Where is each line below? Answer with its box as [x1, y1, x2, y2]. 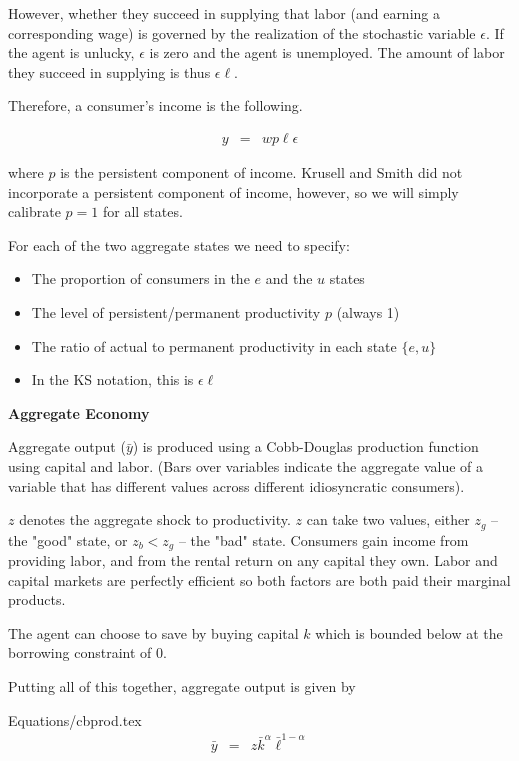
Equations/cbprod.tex [8, 709, 142, 730]
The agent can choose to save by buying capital [8, 622, 299, 643]
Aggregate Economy [8, 402, 150, 423]
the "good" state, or [8, 529, 128, 550]
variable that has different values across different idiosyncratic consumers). [8, 475, 465, 496]
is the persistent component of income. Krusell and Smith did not [60, 162, 463, 182]
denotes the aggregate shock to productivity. [19, 509, 291, 530]
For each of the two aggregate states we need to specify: [8, 234, 350, 255]
